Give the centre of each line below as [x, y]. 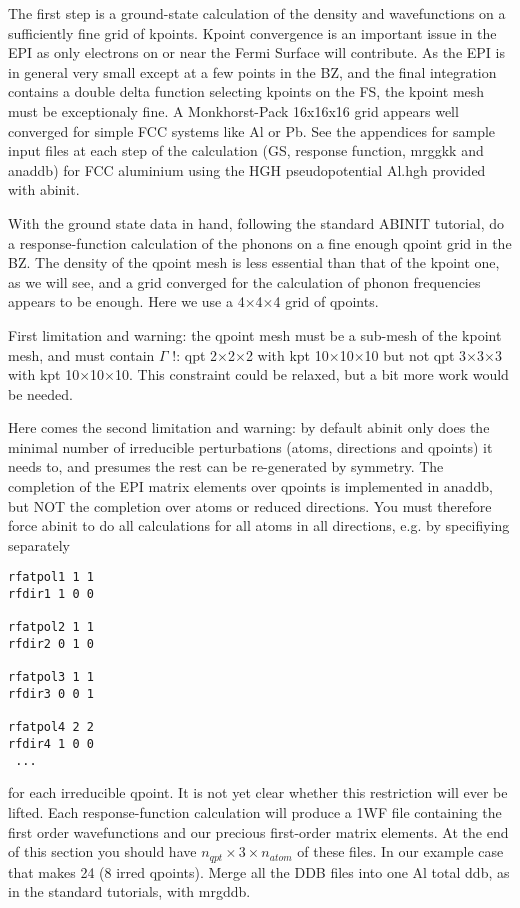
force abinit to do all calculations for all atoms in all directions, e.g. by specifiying [259, 525]
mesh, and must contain [81, 354]
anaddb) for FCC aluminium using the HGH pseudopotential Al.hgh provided [247, 169]
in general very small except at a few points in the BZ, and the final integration [252, 71]
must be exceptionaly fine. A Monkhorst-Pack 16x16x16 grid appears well [233, 110]
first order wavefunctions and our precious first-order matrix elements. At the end [258, 831]
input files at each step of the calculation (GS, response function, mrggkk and [246, 150]
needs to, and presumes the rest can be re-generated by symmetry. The [226, 466]
